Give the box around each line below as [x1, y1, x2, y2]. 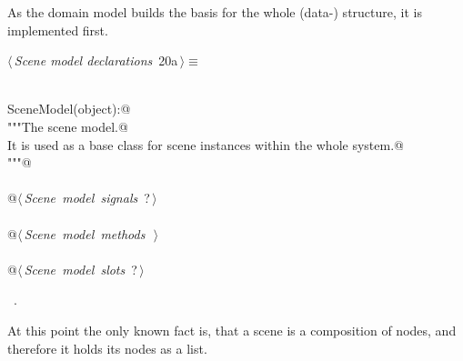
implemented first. [7, 20, 108, 39]
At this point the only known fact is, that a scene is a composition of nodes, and [7, 320, 457, 339]
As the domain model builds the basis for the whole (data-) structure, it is [7, 3, 422, 21]
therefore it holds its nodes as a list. [7, 338, 207, 357]
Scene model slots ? [24, 259, 137, 278]
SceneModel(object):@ [7, 99, 131, 118]
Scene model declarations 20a [14, 51, 178, 70]
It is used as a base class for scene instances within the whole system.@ [7, 135, 404, 154]
